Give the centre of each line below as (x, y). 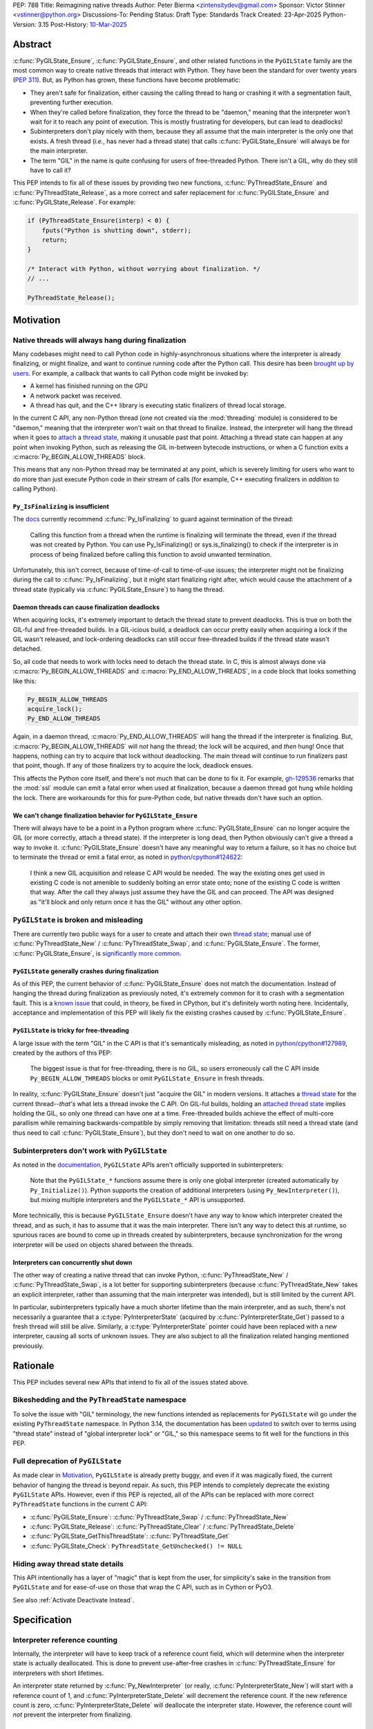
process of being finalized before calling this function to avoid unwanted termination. (151, 554)
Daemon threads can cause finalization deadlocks (86, 607)
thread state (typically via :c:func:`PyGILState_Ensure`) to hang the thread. (118, 589)
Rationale (34, 1366)
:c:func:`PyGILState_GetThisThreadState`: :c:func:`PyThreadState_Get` (130, 1536)
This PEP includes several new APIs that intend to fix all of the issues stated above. (131, 1382)
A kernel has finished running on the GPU (89, 386)
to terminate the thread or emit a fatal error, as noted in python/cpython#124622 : (128, 857)
